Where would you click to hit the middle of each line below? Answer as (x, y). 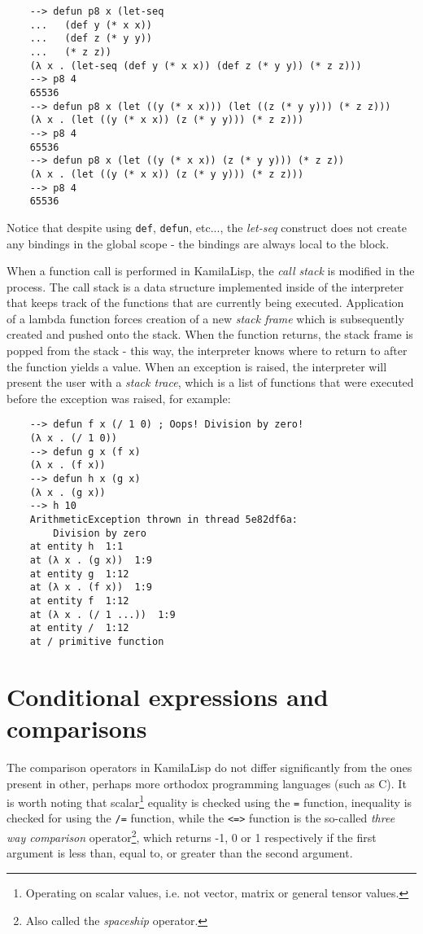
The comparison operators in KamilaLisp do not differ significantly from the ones (209, 767)
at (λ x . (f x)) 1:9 (91, 588)
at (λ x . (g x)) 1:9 (91, 560)
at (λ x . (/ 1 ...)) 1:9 (102, 614)
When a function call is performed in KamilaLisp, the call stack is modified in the (211, 271)
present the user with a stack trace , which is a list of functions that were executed (210, 382)
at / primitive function (97, 641)
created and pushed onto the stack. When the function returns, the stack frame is (210, 334)
